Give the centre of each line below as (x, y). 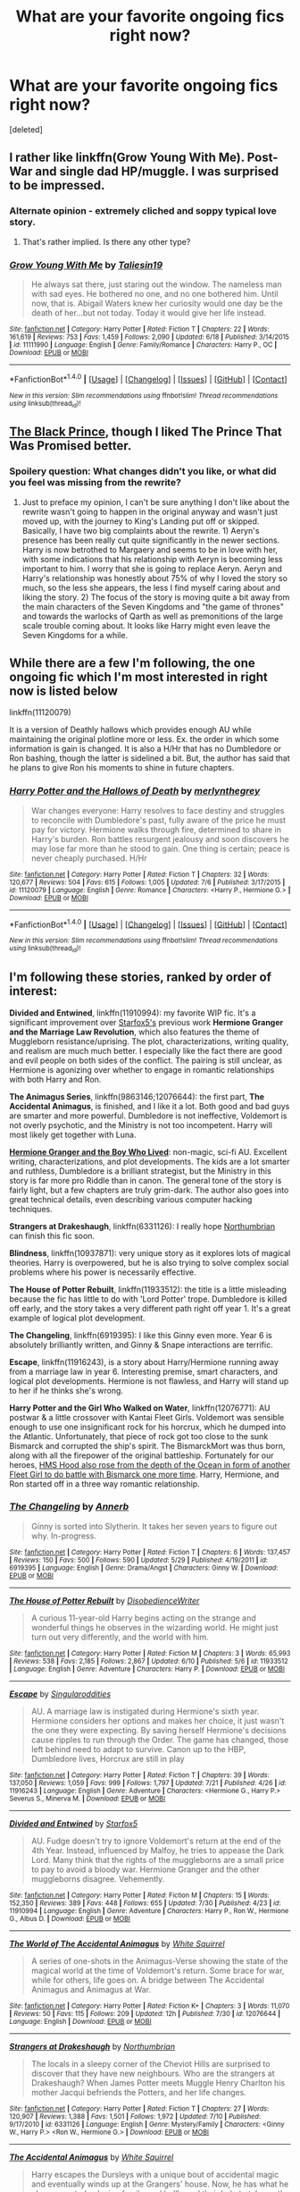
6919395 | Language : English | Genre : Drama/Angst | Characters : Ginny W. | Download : (144, 1568)
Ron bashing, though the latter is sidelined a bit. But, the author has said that (150, 758)
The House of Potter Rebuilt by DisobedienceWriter (104, 1600)
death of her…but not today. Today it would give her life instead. (148, 312)
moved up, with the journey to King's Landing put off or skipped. (141, 521)
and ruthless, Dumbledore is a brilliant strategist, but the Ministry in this (141, 1171)
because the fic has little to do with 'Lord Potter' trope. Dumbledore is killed (148, 1299)
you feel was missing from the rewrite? (95, 483)
